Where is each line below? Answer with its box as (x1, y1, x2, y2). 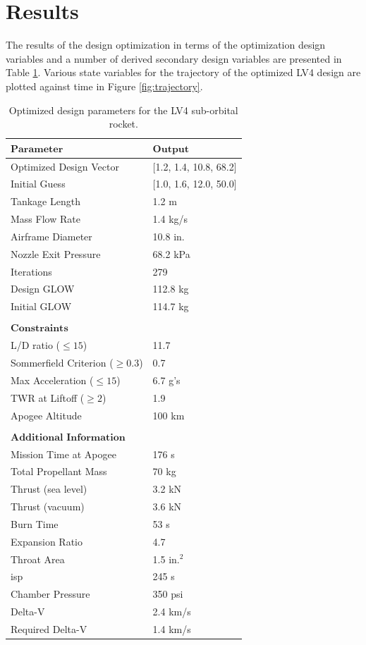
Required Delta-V (11, 621, 87, 636)
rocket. (109, 116, 138, 131)
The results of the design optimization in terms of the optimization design (6, 37, 326, 52)
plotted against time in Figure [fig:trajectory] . (6, 78, 203, 93)
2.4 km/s (152, 604, 191, 619)
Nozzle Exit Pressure (11, 246, 101, 261)
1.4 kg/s (152, 211, 188, 226)
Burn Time (11, 516, 59, 531)
